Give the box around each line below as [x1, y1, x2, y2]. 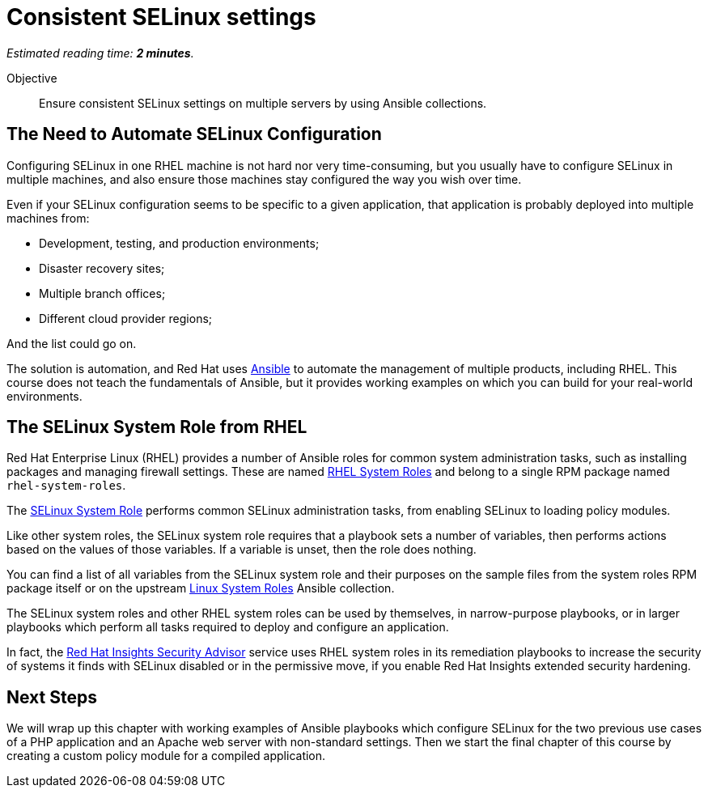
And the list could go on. [6, 336, 137, 350]
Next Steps [6, 686, 97, 707]
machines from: [6, 210, 90, 225]
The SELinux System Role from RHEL [6, 417, 307, 438]
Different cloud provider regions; [39, 311, 213, 325]
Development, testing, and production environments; [39, 236, 320, 250]
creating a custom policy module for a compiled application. [6, 749, 326, 763]
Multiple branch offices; [39, 286, 166, 300]
